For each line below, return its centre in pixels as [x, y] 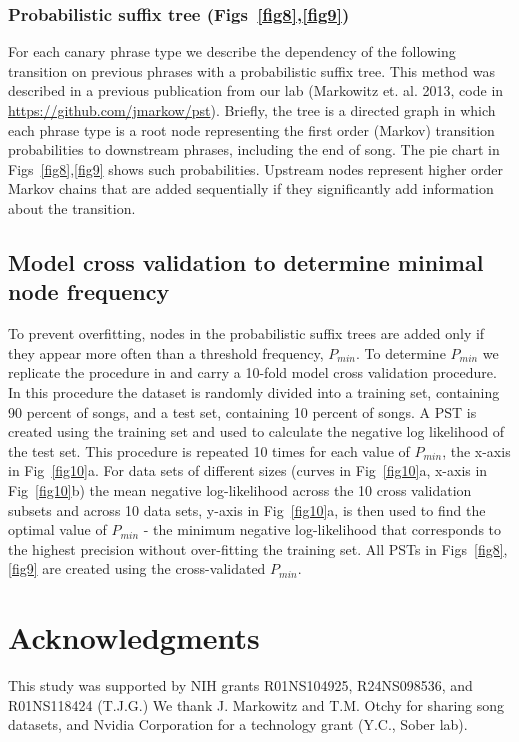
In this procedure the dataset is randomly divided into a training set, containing [254, 391]
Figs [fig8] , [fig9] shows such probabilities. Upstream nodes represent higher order [256, 168]
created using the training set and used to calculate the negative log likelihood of [256, 431]
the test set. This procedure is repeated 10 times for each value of [209, 450]
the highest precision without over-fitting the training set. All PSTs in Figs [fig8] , [258, 548]
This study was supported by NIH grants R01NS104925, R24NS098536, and [240, 685]
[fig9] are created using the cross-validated [137, 568]
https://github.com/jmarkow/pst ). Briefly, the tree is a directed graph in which [252, 110]
